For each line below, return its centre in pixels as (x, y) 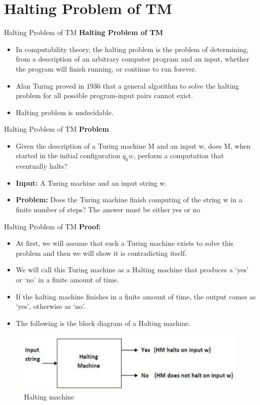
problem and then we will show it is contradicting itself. (101, 253)
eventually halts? (41, 166)
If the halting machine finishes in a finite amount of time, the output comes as (136, 296)
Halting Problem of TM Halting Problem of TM (84, 32)
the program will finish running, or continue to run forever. (106, 68)
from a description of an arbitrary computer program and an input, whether (132, 59)
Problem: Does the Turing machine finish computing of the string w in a (129, 199)
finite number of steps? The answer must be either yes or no (108, 210)
